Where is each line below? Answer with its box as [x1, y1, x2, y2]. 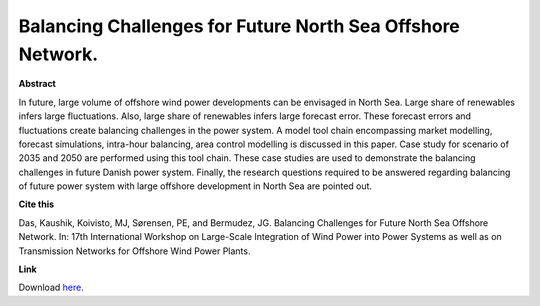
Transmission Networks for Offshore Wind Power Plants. [18, 245, 251, 257]
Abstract [18, 78, 57, 90]
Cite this [18, 198, 55, 210]
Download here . [18, 281, 84, 294]
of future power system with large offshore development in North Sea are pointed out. [18, 180, 373, 192]
